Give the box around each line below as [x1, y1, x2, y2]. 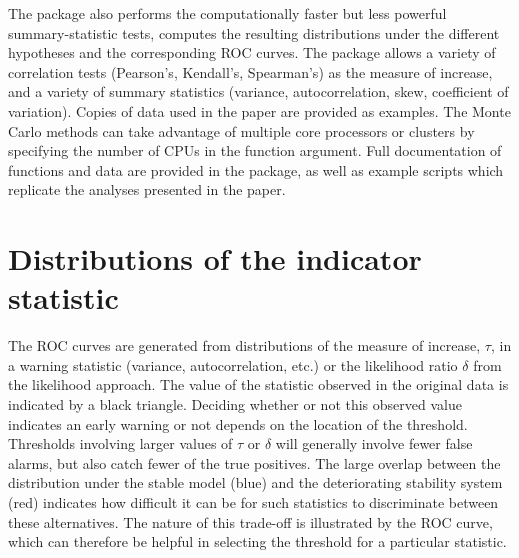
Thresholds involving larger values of [8, 433, 233, 454]
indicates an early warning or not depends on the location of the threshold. [8, 413, 468, 434]
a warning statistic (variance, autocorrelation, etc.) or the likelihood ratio [8, 354, 458, 375]
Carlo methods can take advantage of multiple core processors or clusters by [8, 120, 475, 141]
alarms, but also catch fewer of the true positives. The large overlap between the [8, 452, 501, 473]
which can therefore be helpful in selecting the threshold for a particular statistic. [8, 531, 507, 552]
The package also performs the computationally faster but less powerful [8, 3, 447, 23]
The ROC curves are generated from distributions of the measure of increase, [8, 335, 481, 356]
